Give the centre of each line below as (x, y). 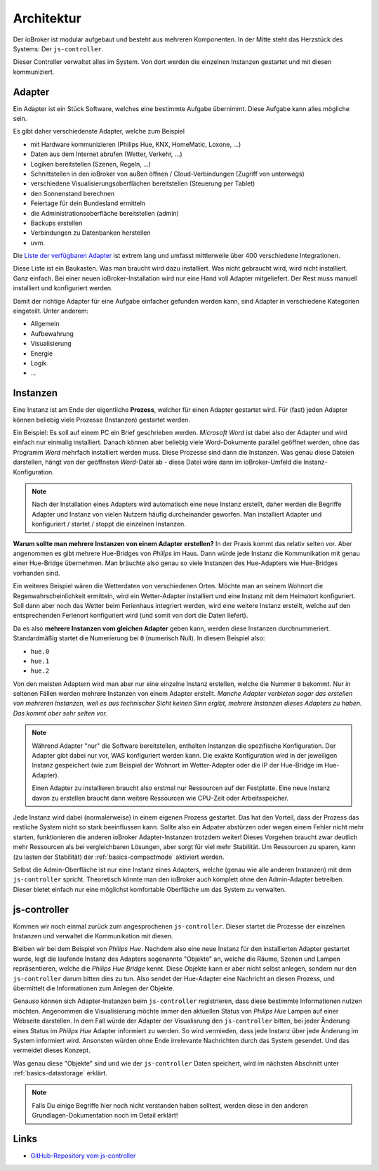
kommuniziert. (34, 72)
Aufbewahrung (52, 333)
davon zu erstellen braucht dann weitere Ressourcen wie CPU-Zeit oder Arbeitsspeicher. (160, 798)
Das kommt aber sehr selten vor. (60, 713)
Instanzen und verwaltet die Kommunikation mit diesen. (93, 936)
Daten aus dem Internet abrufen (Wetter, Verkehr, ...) (106, 154)
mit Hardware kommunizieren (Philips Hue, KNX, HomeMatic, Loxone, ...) (136, 144)
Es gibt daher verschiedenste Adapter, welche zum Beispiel (99, 131)
